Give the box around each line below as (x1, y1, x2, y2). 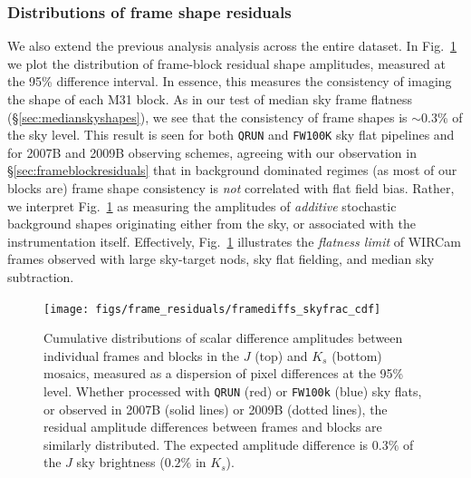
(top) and (255, 346, 308, 365)
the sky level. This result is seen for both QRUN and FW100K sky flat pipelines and (7, 125, 455, 144)
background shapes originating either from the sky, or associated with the (7, 214, 416, 233)
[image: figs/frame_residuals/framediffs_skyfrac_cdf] (43, 302, 381, 316)
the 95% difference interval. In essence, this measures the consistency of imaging (7, 72, 452, 91)
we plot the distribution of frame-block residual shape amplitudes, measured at (7, 54, 446, 73)
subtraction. (7, 268, 74, 286)
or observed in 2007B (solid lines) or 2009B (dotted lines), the (43, 399, 388, 418)
